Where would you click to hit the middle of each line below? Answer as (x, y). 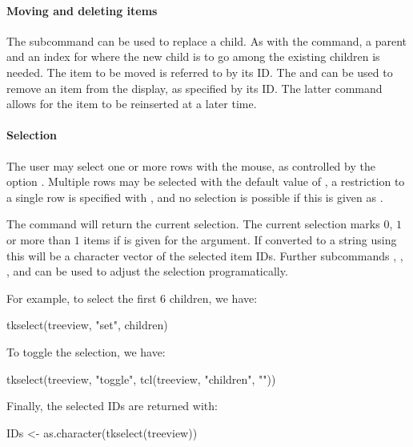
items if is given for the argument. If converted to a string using (240, 239)
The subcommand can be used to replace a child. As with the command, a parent (206, 40)
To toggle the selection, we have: (86, 351)
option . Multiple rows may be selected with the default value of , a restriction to (206, 181)
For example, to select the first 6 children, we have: (132, 298)
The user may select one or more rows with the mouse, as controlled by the (191, 165)
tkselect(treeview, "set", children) (87, 325)
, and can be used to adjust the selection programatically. (147, 271)
